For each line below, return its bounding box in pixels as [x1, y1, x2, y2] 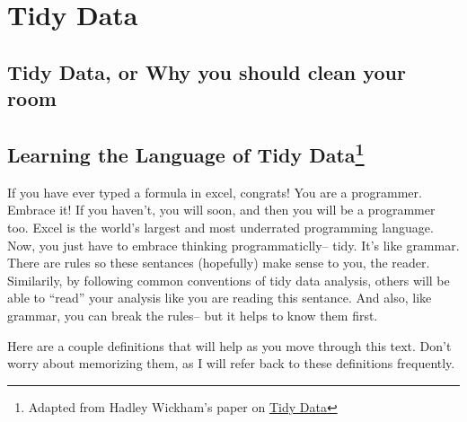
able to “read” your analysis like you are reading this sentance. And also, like [7, 288, 432, 307]
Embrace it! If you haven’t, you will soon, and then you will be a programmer [7, 200, 436, 219]
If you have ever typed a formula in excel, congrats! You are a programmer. [7, 182, 422, 201]
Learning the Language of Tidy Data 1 [7, 136, 365, 168]
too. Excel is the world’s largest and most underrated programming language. [7, 217, 434, 236]
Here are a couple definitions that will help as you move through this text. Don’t [7, 336, 452, 355]
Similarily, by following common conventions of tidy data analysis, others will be [7, 270, 450, 289]
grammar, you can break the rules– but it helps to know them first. [7, 305, 378, 324]
